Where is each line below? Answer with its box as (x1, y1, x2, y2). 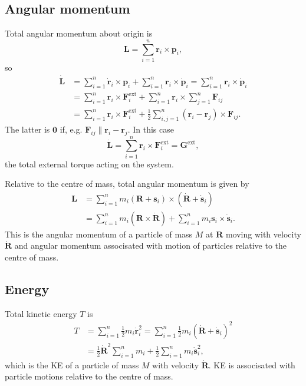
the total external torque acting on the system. (5, 157, 174, 170)
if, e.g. (60, 123, 83, 135)
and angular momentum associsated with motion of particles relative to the (14, 239, 287, 252)
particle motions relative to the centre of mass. (5, 370, 173, 382)
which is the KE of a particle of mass (5, 358, 139, 371)
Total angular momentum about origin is (5, 27, 153, 39)
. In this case (127, 123, 174, 135)
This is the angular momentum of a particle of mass (5, 227, 193, 240)
